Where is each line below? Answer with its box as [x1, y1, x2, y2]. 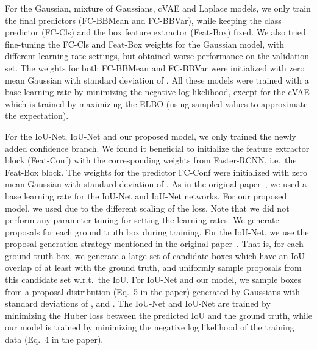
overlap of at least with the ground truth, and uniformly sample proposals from [5, 261, 302, 274]
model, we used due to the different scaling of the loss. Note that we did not [5, 201, 290, 214]
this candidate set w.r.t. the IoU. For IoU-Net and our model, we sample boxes [5, 273, 301, 286]
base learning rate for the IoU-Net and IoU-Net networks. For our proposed [5, 189, 287, 202]
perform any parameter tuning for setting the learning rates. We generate [5, 213, 279, 226]
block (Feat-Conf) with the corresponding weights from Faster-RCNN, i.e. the [5, 154, 297, 166]
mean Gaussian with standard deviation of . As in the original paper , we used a [5, 177, 307, 190]
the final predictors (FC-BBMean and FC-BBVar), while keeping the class [5, 13, 282, 26]
